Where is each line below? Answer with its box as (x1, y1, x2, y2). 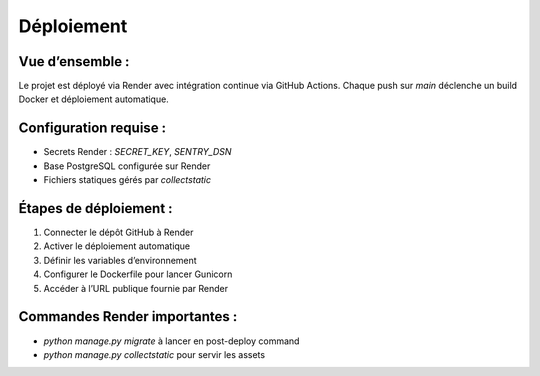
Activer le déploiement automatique (43, 240, 191, 252)
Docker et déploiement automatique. (18, 93, 169, 105)
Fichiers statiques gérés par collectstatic (43, 174, 212, 186)
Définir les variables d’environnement (43, 254, 197, 266)
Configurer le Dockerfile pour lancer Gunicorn (43, 268, 233, 280)
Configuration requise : (18, 120, 167, 137)
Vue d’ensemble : (18, 53, 130, 70)
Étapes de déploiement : (18, 200, 174, 217)
